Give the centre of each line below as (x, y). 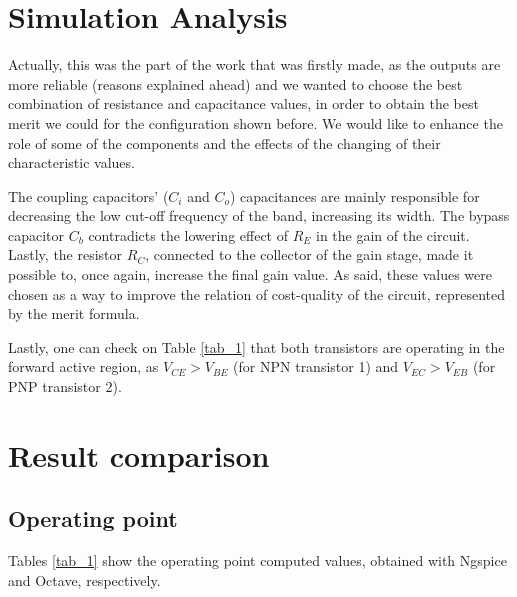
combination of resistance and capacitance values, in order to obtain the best (243, 103)
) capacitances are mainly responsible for (355, 195)
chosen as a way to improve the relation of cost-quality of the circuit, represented (257, 293)
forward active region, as (83, 366)
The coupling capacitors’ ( (88, 195)
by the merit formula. (74, 313)
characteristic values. (71, 162)
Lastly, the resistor (65, 254)
